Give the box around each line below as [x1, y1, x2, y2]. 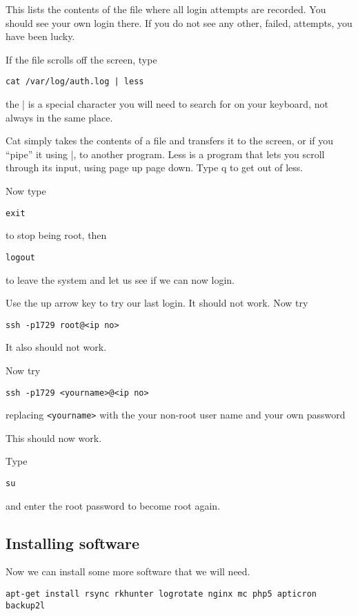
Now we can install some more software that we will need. [6, 564, 250, 579]
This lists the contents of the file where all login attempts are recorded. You [6, 2, 326, 16]
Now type [6, 184, 46, 198]
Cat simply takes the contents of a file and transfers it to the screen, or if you [6, 133, 334, 148]
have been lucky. [6, 29, 75, 44]
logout [6, 252, 35, 262]
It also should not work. [6, 340, 107, 354]
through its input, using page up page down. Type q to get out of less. [6, 160, 304, 175]
